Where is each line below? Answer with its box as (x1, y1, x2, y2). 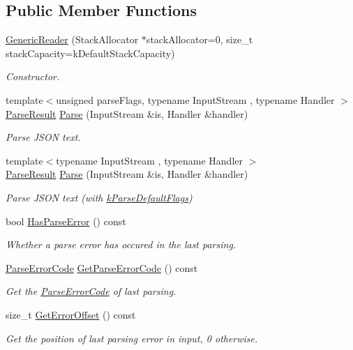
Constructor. (6, 69, 60, 84)
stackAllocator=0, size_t (146, 32, 253, 47)
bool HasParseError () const (6, 213, 126, 228)
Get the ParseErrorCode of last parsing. (6, 284, 176, 298)
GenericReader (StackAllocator (6, 32, 139, 47)
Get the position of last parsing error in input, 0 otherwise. (6, 330, 258, 345)
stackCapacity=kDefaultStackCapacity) (6, 45, 175, 60)
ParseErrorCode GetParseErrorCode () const (6, 260, 198, 275)
